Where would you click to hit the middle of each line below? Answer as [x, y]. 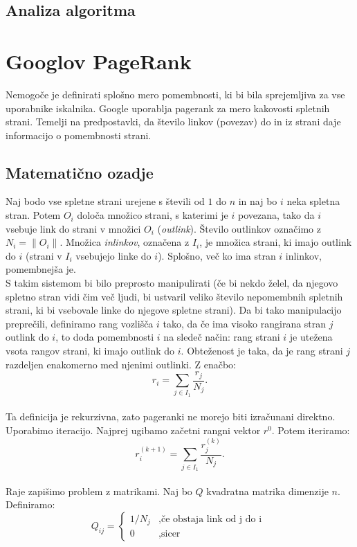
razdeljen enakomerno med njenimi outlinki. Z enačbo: [121, 364]
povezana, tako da [276, 215]
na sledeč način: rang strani [222, 337]
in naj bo [258, 201]
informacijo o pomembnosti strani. [79, 135]
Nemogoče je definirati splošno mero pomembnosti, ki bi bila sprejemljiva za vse [175, 94]
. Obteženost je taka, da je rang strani [262, 351]
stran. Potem [33, 215]
